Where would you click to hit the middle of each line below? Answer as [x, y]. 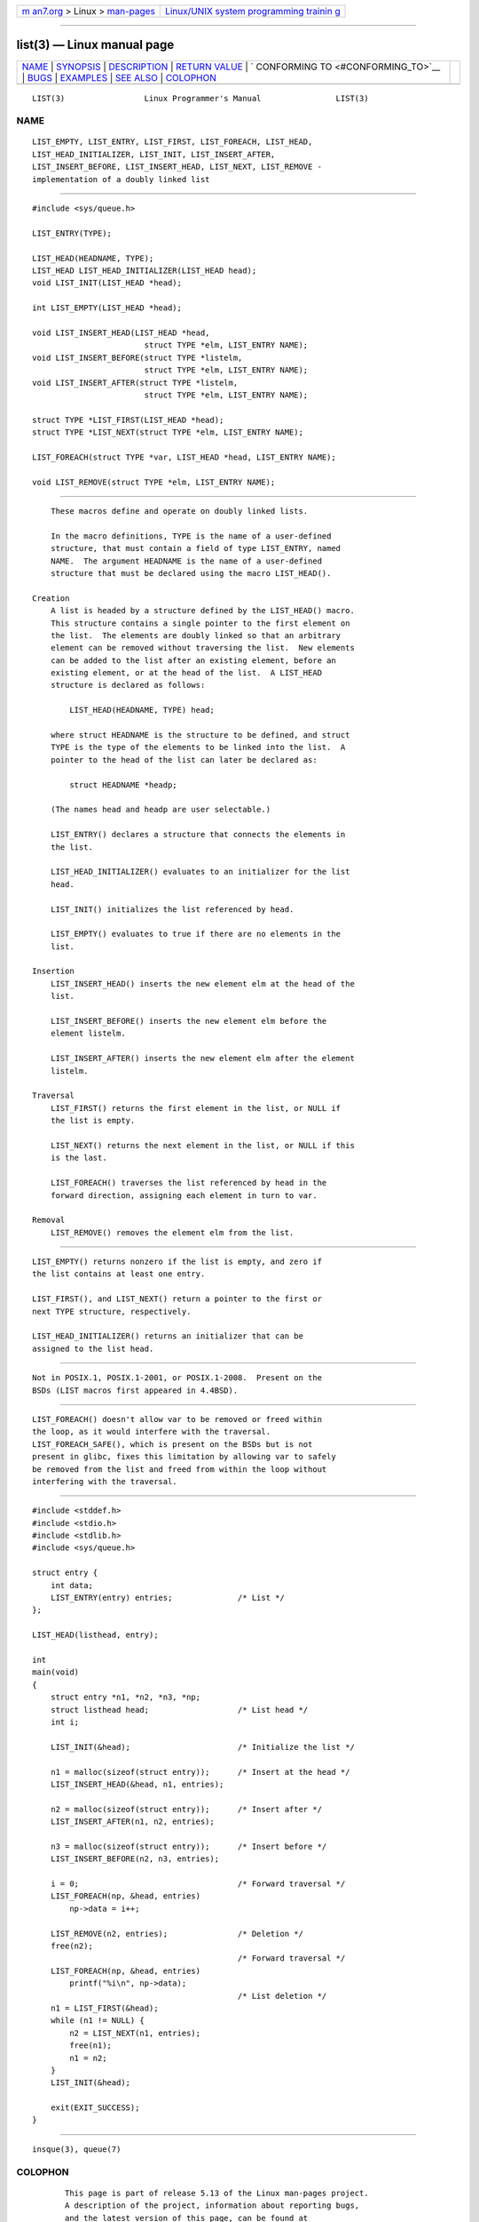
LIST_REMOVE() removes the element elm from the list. [172, 1232]
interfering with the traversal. [105, 1481]
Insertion [53, 971]
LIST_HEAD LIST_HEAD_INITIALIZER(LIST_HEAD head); [145, 270]
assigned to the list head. [93, 1348]
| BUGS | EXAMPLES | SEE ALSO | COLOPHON [119, 77]
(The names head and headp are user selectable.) [160, 810]
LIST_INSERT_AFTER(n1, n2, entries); [132, 1822]
